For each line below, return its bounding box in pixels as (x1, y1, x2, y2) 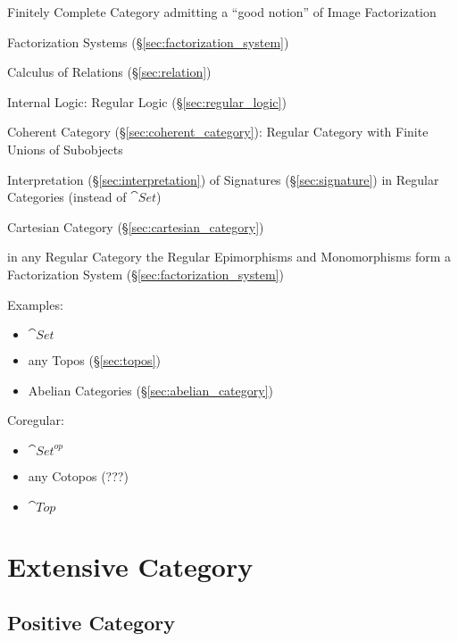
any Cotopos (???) (28, 466, 129, 485)
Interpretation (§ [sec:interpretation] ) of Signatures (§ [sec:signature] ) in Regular (7, 170, 439, 188)
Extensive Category (7, 547, 254, 584)
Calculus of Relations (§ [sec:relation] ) (7, 62, 212, 81)
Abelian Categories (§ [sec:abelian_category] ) (28, 380, 273, 399)
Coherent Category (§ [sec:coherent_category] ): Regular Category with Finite (7, 122, 429, 141)
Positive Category (7, 609, 175, 637)
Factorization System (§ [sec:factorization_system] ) (7, 264, 284, 283)
